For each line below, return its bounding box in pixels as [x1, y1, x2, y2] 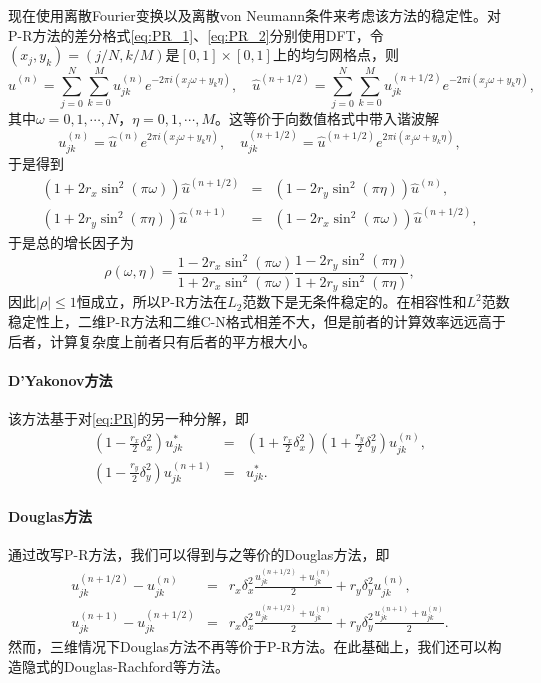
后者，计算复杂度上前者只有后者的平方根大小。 [8, 330, 316, 351]
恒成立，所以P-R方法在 [76, 291, 228, 312]
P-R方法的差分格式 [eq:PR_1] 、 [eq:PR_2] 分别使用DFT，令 [8, 24, 384, 45]
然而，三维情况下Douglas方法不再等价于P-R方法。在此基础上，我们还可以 [8, 636, 488, 657]
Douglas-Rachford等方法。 [63, 655, 230, 676]
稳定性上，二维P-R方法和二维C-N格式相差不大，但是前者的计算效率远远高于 [8, 311, 506, 332]
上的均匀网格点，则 [272, 44, 399, 65]
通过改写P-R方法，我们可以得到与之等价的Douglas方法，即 [8, 543, 390, 564]
